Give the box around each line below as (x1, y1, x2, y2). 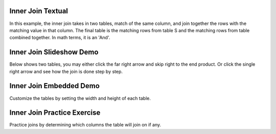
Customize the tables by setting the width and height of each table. (9, 95, 151, 101)
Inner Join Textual (9, 7, 68, 15)
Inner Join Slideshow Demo (9, 48, 99, 57)
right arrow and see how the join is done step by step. (9, 68, 123, 74)
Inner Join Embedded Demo (9, 82, 100, 90)
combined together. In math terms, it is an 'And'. (9, 35, 110, 41)
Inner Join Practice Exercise (9, 109, 101, 117)
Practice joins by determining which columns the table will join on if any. (9, 122, 162, 128)
